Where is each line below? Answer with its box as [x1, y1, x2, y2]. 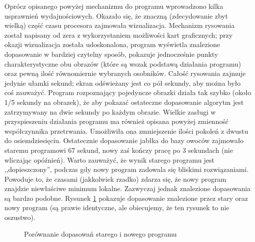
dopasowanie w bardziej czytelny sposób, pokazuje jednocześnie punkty [4, 48, 218, 59]
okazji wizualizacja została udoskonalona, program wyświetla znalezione [4, 39, 220, 49]
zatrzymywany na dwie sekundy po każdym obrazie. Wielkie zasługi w [4, 106, 216, 117]
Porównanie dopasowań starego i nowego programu [24, 228, 177, 239]
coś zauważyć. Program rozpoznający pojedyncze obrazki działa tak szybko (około [4, 87, 252, 97]
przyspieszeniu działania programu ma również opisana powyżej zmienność [4, 116, 229, 126]
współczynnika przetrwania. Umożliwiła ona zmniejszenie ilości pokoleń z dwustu [4, 125, 249, 136]
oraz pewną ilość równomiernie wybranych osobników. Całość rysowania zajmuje [4, 68, 246, 78]
